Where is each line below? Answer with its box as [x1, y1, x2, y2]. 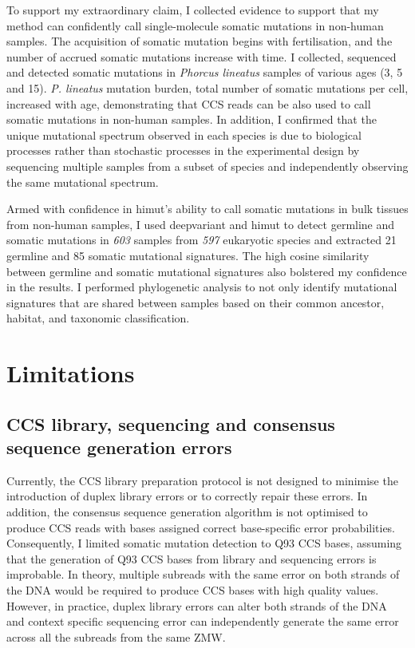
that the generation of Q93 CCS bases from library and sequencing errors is [6, 550, 377, 567]
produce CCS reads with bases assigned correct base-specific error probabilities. [6, 519, 396, 535]
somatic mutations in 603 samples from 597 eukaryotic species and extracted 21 [6, 231, 397, 248]
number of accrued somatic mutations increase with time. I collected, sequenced [6, 48, 397, 65]
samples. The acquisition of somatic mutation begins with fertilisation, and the [6, 33, 393, 49]
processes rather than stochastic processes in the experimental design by [6, 142, 360, 159]
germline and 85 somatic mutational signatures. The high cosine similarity [6, 247, 370, 263]
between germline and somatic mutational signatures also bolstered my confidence [6, 263, 407, 279]
